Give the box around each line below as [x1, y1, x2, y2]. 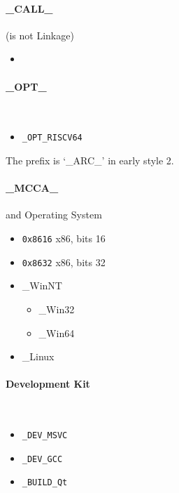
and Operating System [6, 207, 102, 222]
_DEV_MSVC [22, 430, 68, 441]
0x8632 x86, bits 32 [22, 254, 106, 269]
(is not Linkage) [6, 27, 74, 42]
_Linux [22, 349, 55, 364]
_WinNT [22, 278, 62, 293]
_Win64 [38, 325, 75, 340]
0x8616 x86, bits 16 [22, 231, 106, 246]
